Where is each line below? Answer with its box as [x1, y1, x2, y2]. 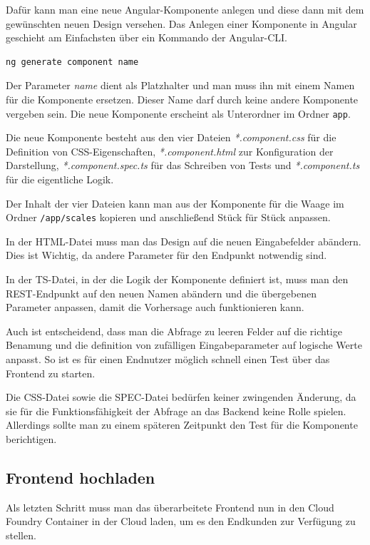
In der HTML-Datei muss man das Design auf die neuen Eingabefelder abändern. [6, 233, 361, 248]
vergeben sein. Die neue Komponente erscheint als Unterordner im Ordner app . [6, 106, 351, 121]
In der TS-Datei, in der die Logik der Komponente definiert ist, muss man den [6, 272, 349, 287]
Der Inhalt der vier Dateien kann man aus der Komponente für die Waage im [6, 195, 344, 210]
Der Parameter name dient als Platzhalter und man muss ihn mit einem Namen [6, 78, 355, 93]
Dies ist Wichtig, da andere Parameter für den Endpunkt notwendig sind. [6, 248, 327, 263]
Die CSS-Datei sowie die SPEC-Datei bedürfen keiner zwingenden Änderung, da [6, 389, 356, 404]
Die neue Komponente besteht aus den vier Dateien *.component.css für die [6, 130, 336, 145]
